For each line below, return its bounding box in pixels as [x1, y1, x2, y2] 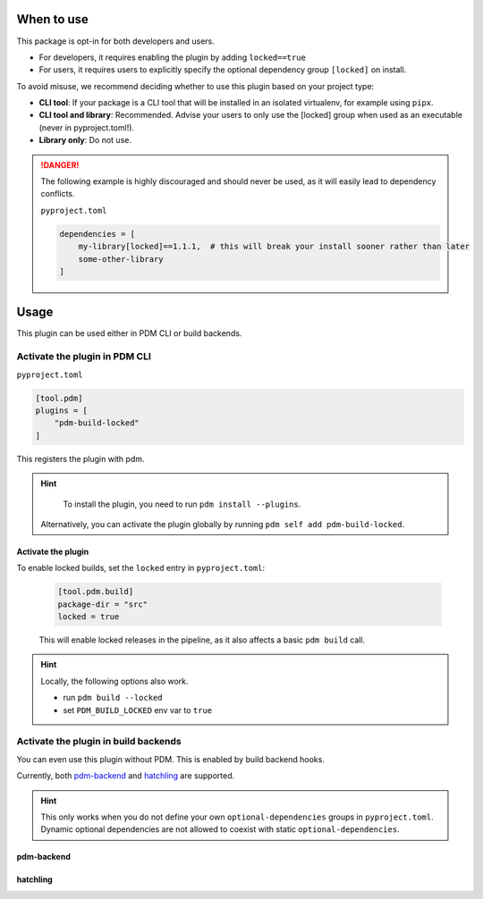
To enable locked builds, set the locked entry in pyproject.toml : [16, 563, 266, 574]
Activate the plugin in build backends [16, 735, 182, 748]
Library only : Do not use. [38, 135, 131, 146]
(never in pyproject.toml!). [38, 122, 134, 133]
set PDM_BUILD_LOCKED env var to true [63, 704, 213, 715]
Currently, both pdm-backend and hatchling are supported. [16, 770, 235, 781]
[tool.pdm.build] [57, 586, 134, 597]
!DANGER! [40, 159, 80, 170]
